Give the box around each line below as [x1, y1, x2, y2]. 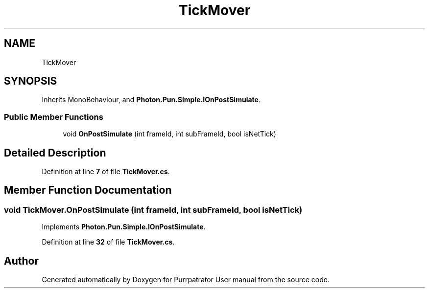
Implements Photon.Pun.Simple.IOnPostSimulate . [42, 223, 206, 231]
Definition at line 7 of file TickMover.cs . [42, 167, 170, 176]
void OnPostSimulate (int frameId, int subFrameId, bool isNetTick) [63, 130, 276, 138]
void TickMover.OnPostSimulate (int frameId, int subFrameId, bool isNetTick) [4, 204, 303, 215]
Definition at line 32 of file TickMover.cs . [42, 238, 175, 247]
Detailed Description [4, 146, 106, 159]
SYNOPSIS [4, 75, 57, 88]
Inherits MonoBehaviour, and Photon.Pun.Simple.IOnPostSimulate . [42, 95, 261, 104]
